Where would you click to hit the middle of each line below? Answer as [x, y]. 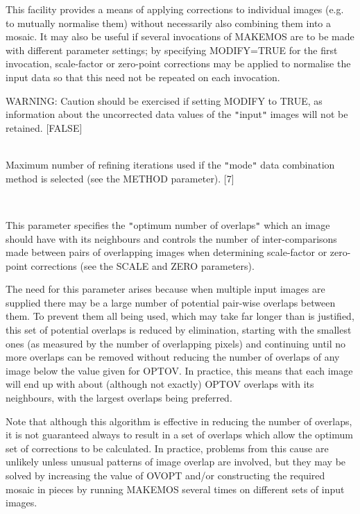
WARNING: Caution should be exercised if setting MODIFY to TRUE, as [164, 100]
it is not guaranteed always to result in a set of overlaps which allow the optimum [179, 435]
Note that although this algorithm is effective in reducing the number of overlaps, [179, 421]
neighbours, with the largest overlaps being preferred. [119, 398]
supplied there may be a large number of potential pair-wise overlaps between [171, 302]
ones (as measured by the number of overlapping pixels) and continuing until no [176, 343]
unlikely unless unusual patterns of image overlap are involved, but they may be [176, 462]
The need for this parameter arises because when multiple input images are [165, 289]
